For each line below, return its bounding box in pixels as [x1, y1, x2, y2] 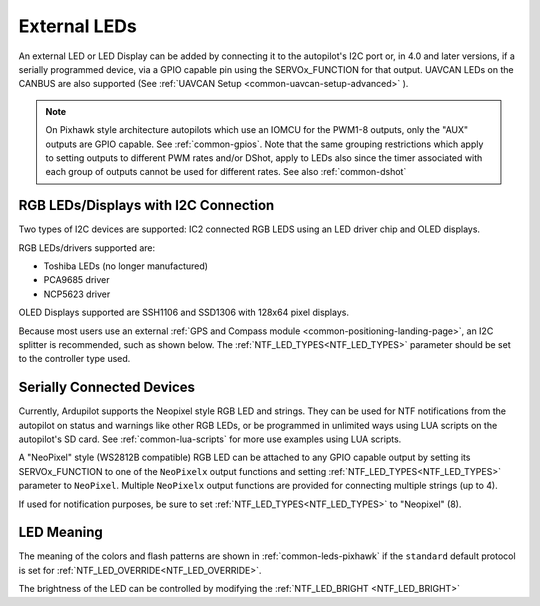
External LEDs [18, 15, 137, 37]
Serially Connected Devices [18, 379, 195, 396]
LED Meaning [18, 524, 104, 541]
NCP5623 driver [43, 288, 111, 300]
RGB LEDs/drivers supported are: [18, 241, 156, 254]
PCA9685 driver [43, 274, 110, 286]
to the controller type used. [18, 353, 131, 365]
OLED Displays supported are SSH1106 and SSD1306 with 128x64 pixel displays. [18, 306, 350, 319]
